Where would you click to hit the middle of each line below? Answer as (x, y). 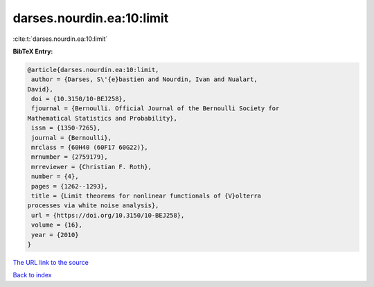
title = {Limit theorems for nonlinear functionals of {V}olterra (146, 196)
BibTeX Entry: (33, 51)
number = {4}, (55, 176)
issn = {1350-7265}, (66, 128)
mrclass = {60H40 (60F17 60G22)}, (90, 148)
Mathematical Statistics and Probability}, (103, 118)
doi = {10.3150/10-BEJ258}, (79, 99)
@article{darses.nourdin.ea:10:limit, (93, 70)
